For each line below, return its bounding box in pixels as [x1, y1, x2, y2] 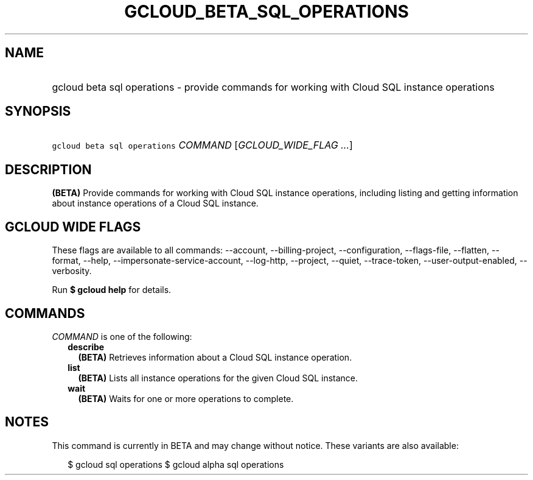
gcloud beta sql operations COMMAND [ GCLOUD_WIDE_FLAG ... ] [52, 139, 353, 152]
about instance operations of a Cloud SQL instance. [52, 198, 259, 209]
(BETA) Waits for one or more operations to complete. [78, 393, 294, 404]
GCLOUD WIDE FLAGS [5, 219, 141, 235]
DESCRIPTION [5, 161, 92, 177]
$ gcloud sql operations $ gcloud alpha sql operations [68, 459, 284, 470]
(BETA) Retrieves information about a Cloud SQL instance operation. [78, 351, 352, 362]
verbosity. [52, 266, 92, 277]
